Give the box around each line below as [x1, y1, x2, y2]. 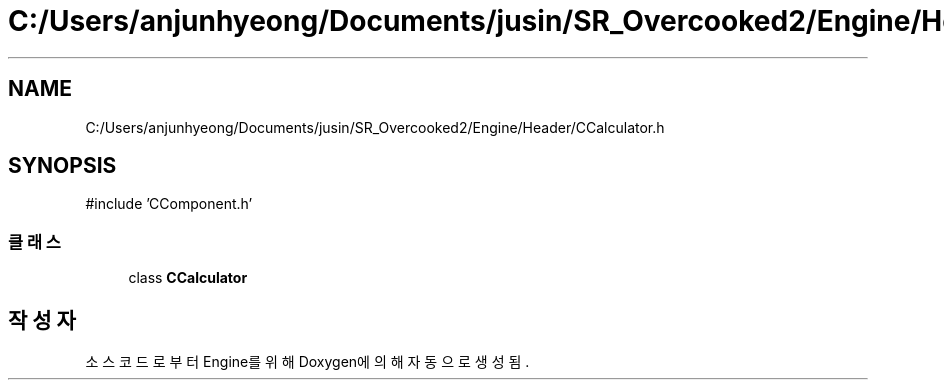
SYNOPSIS [8, 153, 117, 179]
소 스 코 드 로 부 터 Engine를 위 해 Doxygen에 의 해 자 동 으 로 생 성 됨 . [85, 353, 530, 371]
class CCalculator [128, 269, 248, 287]
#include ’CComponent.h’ [85, 195, 253, 213]
